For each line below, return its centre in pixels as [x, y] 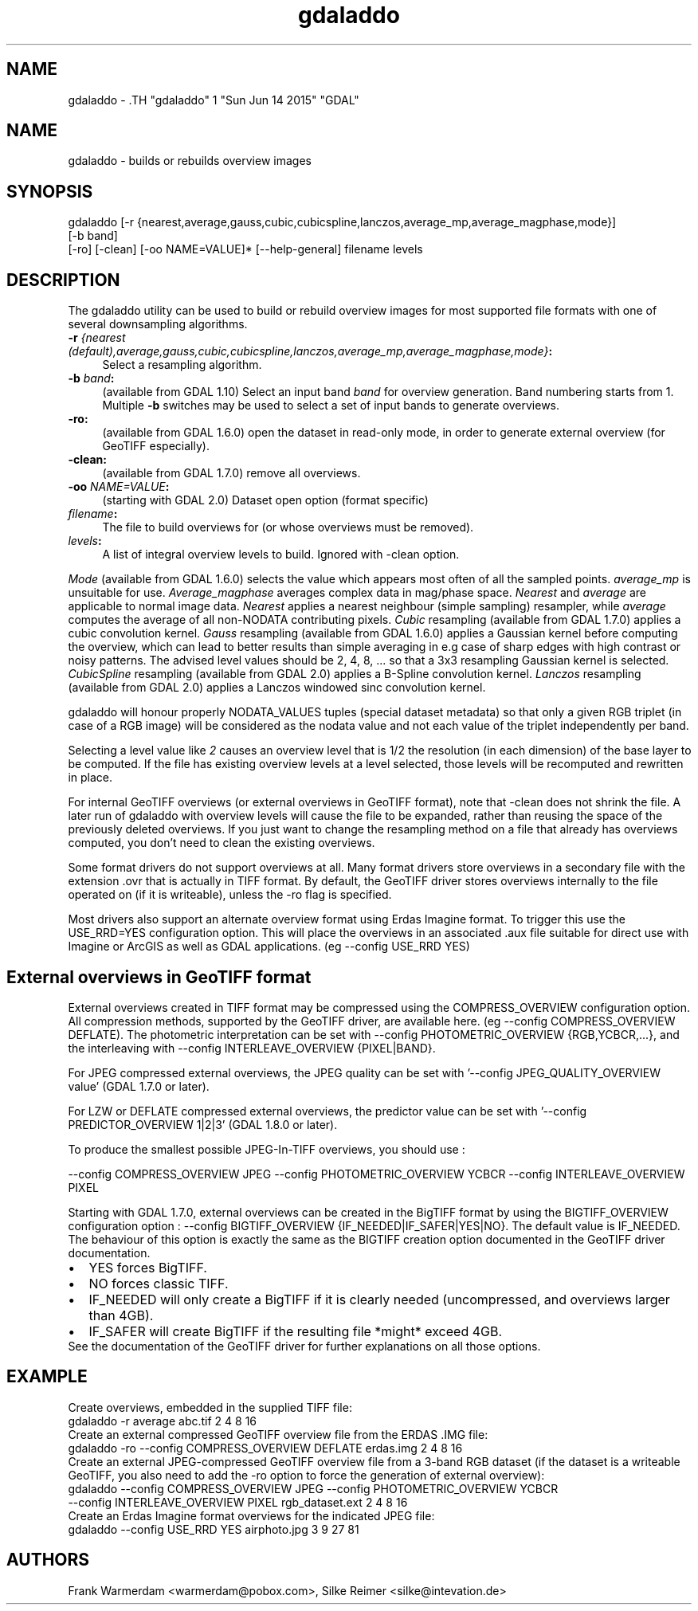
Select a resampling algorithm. [182, 365]
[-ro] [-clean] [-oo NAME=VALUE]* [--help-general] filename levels [245, 249]
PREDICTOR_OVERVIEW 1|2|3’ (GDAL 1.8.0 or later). [203, 1124]
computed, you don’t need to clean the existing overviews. [222, 843]
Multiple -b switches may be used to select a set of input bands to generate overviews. [331, 406]
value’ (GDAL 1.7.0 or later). [139, 1086]
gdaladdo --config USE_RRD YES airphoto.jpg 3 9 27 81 [214, 1529]
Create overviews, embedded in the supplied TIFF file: [210, 1407]
